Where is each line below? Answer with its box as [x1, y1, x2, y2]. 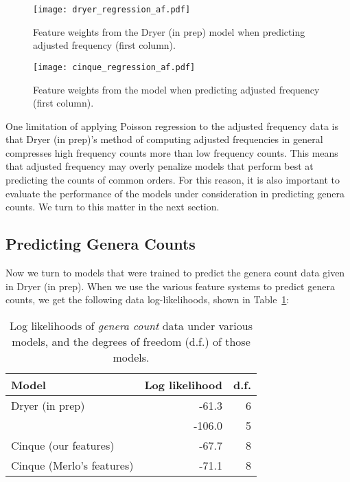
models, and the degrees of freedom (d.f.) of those [12, 333, 250, 349]
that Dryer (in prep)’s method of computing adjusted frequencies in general [5, 132, 323, 146]
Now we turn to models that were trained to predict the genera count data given [5, 265, 345, 280]
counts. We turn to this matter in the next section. [5, 199, 220, 214]
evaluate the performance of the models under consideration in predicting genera [5, 186, 345, 200]
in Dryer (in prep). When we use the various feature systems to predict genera [5, 278, 335, 293]
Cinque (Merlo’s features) [11, 457, 134, 473]
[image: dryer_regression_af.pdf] [33, 5, 191, 14]
